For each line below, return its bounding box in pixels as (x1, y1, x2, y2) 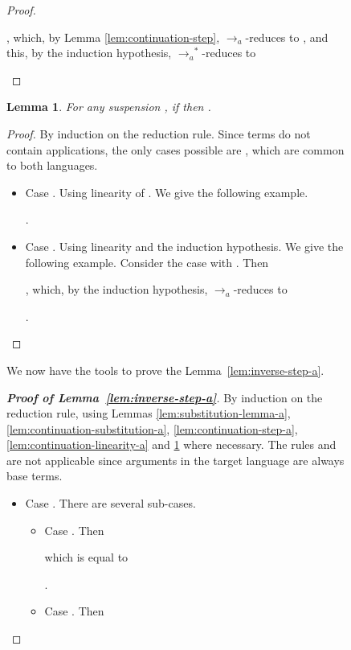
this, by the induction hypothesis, (6, 44, 172, 61)
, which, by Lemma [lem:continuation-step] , (6, 28, 220, 45)
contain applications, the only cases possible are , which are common (6, 141, 345, 158)
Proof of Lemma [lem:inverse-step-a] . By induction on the (6, 389, 323, 405)
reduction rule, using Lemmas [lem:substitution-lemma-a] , (6, 405, 291, 422)
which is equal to (44, 549, 129, 566)
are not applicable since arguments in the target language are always (6, 451, 345, 468)
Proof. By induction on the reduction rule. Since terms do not (6, 125, 311, 142)
